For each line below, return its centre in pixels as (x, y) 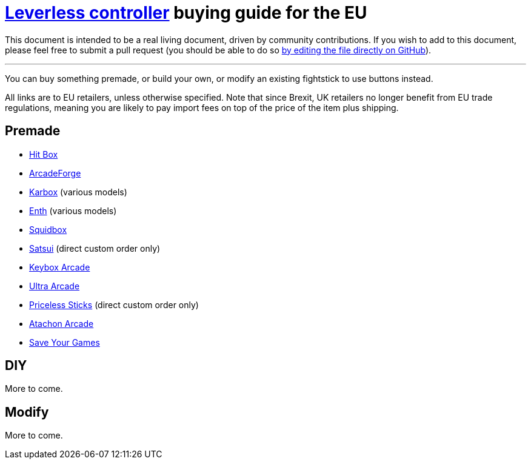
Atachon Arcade (62, 323)
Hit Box (44, 154)
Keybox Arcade (60, 267)
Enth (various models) (73, 210)
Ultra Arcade (55, 286)
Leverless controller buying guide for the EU (186, 13)
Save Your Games (65, 342)
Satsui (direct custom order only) (95, 248)
